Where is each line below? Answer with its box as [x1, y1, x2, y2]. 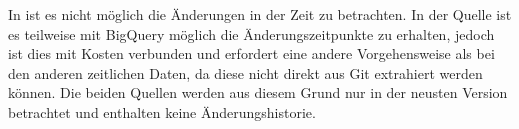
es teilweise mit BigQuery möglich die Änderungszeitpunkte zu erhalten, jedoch [8, 23, 495, 44]
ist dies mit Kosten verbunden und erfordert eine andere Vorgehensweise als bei [8, 43, 495, 64]
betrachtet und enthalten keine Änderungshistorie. [8, 101, 316, 122]
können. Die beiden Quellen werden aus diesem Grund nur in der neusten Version [8, 82, 508, 103]
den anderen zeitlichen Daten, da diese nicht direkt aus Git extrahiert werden [8, 62, 483, 83]
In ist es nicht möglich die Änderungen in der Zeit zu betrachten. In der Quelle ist [8, 4, 512, 24]
